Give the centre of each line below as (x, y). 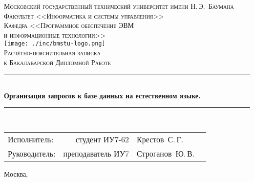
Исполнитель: (31, 139)
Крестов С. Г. (160, 139)
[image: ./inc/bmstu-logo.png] (55, 44)
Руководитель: (32, 153)
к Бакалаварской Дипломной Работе (57, 62)
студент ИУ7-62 (102, 139)
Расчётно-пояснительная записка (52, 53)
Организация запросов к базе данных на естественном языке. (102, 95)
